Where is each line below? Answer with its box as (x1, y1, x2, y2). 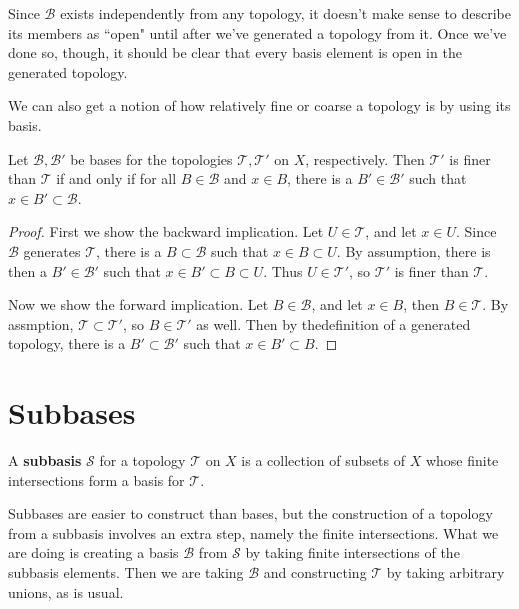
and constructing (263, 562, 367, 582)
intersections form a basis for (8, 469, 185, 490)
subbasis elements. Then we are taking (8, 562, 244, 582)
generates (23, 240, 81, 261)
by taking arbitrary (386, 562, 505, 582)
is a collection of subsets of (241, 450, 405, 471)
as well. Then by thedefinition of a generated (196, 313, 471, 334)
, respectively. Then (305, 148, 425, 169)
